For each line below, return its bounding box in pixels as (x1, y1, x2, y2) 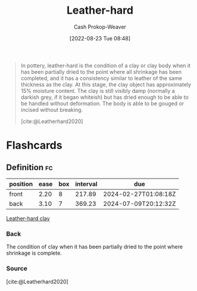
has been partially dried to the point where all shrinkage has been (20, 68, 182, 75)
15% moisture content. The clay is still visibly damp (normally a (20, 87, 176, 94)
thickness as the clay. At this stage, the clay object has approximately (20, 81, 192, 88)
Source (6, 264, 28, 273)
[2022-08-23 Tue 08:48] (69, 35, 131, 42)
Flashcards (6, 139, 62, 152)
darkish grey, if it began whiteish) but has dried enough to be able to (20, 93, 189, 101)
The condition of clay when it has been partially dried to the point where (6, 243, 183, 251)
